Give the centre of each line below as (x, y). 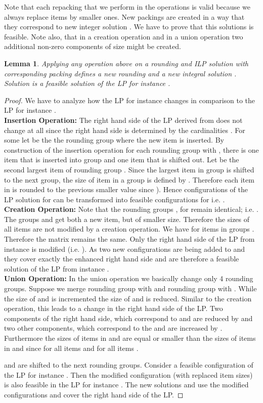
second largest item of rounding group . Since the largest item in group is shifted (129, 169)
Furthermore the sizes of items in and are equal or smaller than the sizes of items (130, 338)
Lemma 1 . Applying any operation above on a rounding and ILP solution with (126, 63)
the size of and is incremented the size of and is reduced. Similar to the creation (128, 298)
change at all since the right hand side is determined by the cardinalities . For (125, 130)
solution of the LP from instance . (57, 268)
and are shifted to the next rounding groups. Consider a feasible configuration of (129, 365)
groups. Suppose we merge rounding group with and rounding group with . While (130, 288)
